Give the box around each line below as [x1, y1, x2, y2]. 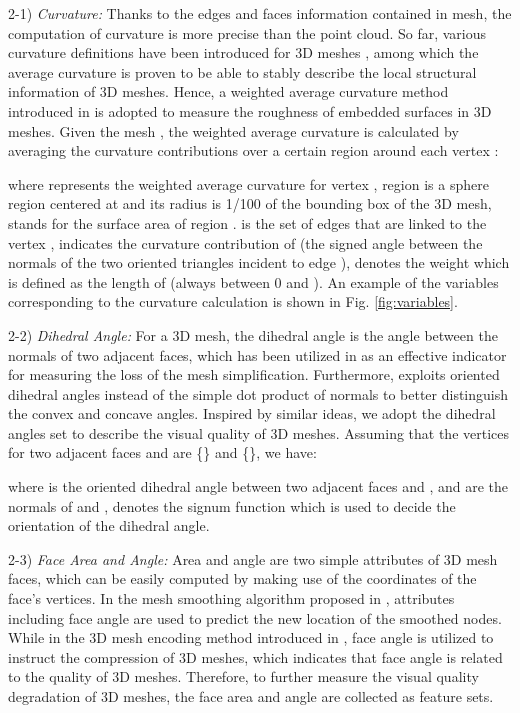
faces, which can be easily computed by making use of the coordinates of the [8, 568, 477, 589]
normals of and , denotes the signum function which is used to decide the [8, 495, 456, 516]
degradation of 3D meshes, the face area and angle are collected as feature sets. [8, 686, 494, 706]
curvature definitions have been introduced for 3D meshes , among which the [8, 42, 479, 63]
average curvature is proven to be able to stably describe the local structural [8, 61, 477, 82]
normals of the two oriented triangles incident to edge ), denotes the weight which [8, 252, 510, 273]
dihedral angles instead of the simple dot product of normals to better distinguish [8, 383, 508, 404]
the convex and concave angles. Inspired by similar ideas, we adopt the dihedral [8, 403, 496, 424]
